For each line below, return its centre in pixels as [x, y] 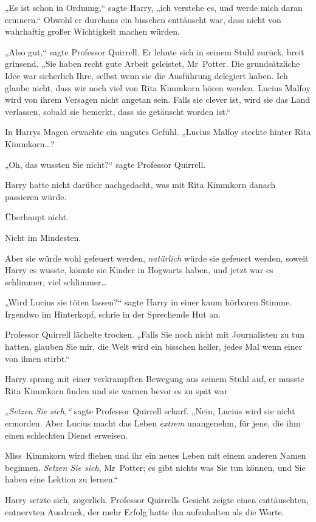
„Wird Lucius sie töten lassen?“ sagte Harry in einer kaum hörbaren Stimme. [149, 302]
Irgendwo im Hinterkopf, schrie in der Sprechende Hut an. [113, 314]
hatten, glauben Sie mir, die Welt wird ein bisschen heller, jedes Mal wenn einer [154, 346]
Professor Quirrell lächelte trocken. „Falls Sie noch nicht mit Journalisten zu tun [155, 334]
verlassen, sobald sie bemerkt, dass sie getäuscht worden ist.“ [118, 111]
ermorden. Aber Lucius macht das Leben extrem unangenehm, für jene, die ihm [153, 423]
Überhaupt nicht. [37, 217]
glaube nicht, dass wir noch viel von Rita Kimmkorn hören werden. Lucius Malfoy [158, 87]
